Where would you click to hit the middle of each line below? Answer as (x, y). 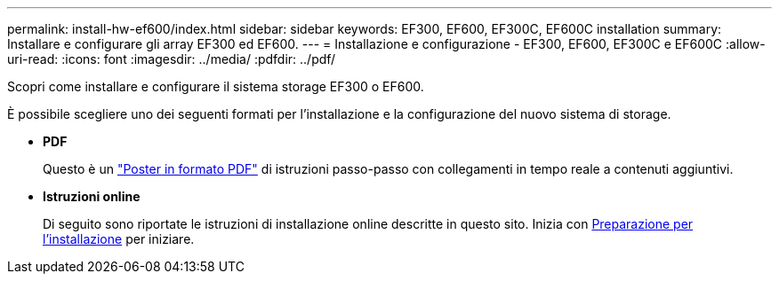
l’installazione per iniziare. (119, 239)
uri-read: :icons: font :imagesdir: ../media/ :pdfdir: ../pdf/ (172, 59)
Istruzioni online (92, 196)
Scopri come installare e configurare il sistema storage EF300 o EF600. (216, 86)
